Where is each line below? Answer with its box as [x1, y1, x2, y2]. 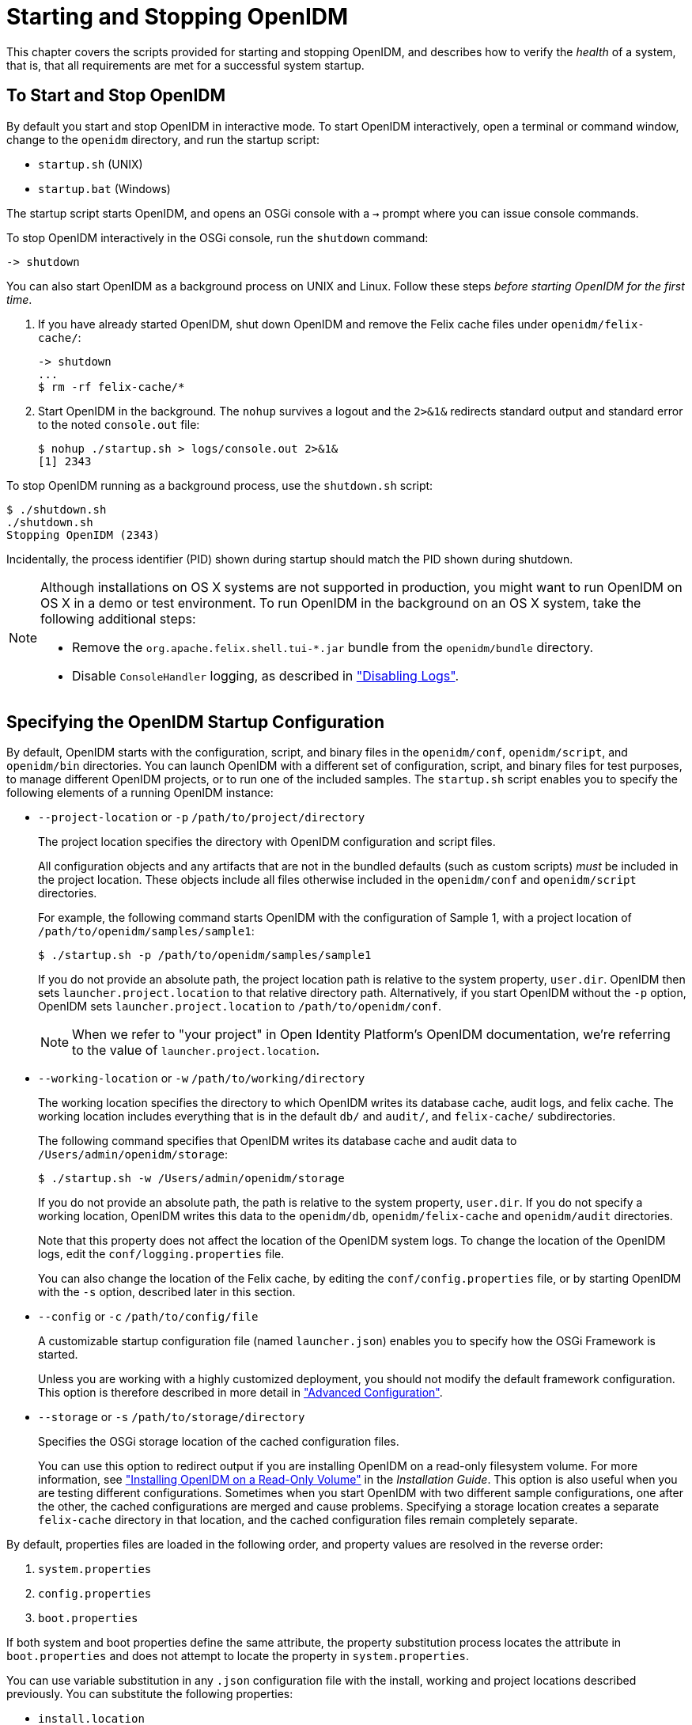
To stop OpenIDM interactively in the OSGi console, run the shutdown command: [6, 230, 429, 245]
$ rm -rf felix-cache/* [38, 380, 185, 393]
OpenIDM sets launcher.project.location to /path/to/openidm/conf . [38, 999, 441, 1014]
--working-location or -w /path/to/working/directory [38, 1071, 365, 1086]
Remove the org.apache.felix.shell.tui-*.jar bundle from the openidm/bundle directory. [72, 639, 594, 655]
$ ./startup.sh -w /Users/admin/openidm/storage [38, 1172, 345, 1185]
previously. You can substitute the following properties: [6, 1687, 293, 1701]
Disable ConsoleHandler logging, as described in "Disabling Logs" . [72, 667, 459, 684]
